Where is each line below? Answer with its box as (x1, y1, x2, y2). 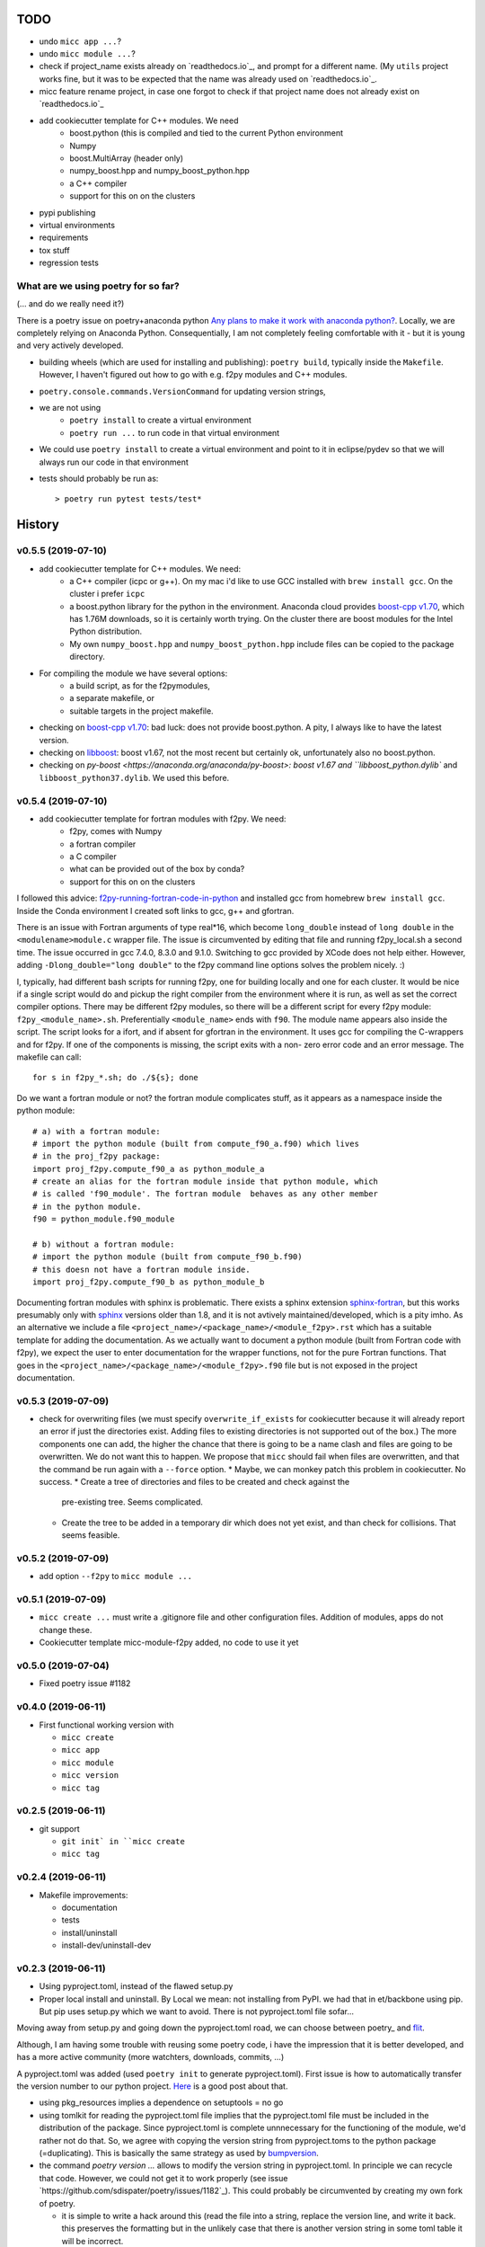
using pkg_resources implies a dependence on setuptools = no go (39, 2097, 284, 2108)
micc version (61, 1771, 119, 1781)
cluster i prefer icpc (69, 589, 145, 599)
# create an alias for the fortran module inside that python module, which (32, 1177, 379, 1186)
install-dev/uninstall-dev (61, 1940, 152, 1950)
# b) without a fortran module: (32, 1239, 175, 1249)
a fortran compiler (69, 839, 137, 849)
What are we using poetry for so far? (16, 280, 180, 292)
